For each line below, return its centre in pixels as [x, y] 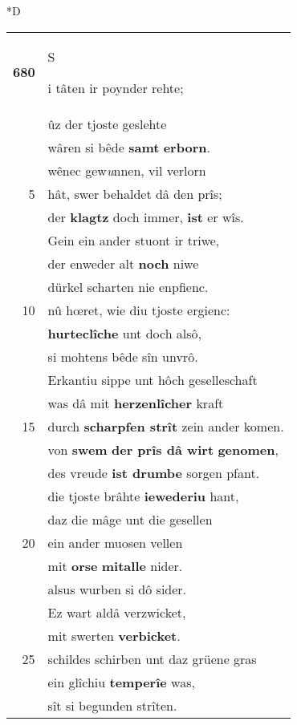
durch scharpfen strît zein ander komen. [166, 426]
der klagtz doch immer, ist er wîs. [146, 217]
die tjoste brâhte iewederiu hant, [143, 496]
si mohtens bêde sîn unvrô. [123, 356]
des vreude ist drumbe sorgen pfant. [154, 472]
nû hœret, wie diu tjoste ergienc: [139, 310]
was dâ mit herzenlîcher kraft [136, 403]
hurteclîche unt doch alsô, [125, 333]
